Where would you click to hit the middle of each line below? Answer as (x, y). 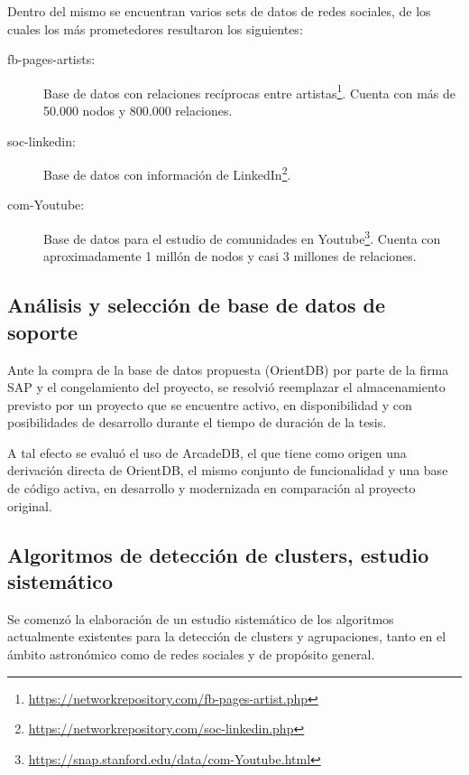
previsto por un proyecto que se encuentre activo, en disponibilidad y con (210, 404)
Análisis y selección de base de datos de (197, 305)
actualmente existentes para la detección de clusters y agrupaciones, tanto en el (227, 636)
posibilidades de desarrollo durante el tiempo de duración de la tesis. (197, 422)
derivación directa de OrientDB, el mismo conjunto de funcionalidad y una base (228, 470)
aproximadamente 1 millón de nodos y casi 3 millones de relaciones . (230, 256)
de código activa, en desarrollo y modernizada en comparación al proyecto (212, 488)
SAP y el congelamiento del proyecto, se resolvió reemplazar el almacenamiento (226, 387)
